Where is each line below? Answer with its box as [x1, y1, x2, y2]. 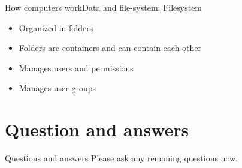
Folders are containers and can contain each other [19, 41, 202, 54]
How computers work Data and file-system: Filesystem [5, 1, 202, 13]
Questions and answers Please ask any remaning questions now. [5, 152, 238, 164]
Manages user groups [19, 82, 96, 94]
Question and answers [5, 117, 189, 142]
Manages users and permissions [19, 61, 134, 74]
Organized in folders [19, 21, 93, 34]
